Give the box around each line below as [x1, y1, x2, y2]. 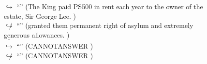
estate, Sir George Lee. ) [4, 11, 76, 21]
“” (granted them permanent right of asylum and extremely [16, 20, 193, 30]
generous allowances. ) [4, 29, 70, 39]
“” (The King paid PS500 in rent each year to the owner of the [16, 1, 203, 11]
